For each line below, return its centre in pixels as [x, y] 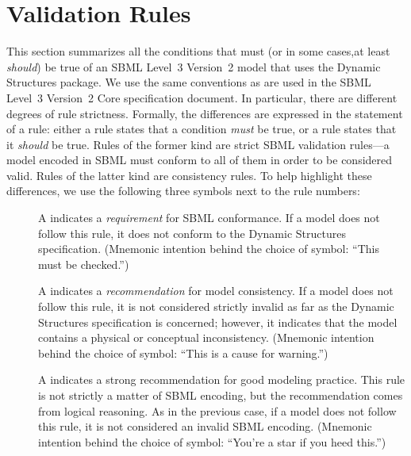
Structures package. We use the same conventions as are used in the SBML [189, 82]
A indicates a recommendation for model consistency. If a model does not [216, 291]
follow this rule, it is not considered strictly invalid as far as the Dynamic [216, 307]
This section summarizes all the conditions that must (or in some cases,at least [198, 51]
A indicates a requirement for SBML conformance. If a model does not [209, 218]
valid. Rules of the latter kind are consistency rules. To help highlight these [189, 175]
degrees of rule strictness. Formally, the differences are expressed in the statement [205, 113]
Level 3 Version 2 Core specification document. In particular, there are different [202, 97]
